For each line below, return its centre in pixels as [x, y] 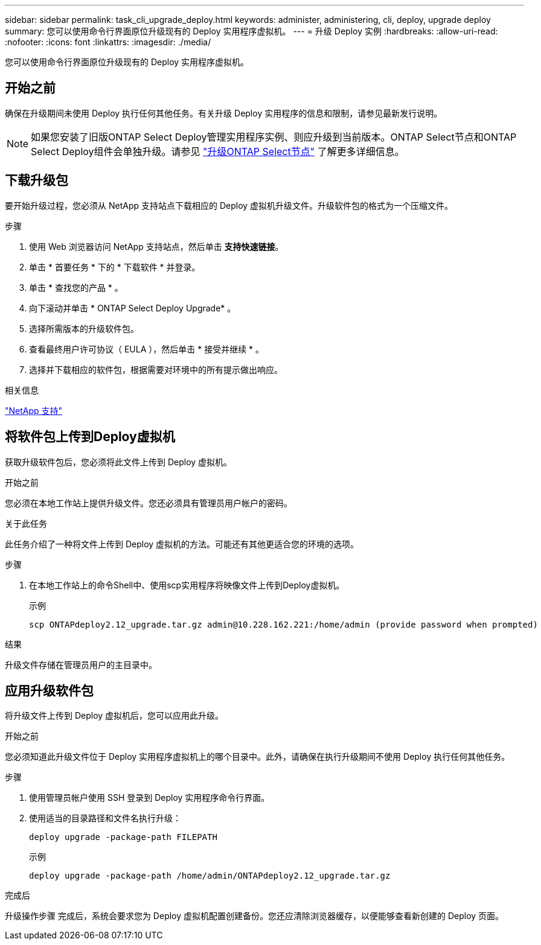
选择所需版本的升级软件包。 [84, 328]
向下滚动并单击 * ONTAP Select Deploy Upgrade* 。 [133, 308]
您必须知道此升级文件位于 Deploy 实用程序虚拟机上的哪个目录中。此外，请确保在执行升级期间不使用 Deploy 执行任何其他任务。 [258, 757]
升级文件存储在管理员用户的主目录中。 [81, 664]
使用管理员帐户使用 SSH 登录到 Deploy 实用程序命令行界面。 [149, 798]
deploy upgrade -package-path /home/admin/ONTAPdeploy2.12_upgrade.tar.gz [210, 876]
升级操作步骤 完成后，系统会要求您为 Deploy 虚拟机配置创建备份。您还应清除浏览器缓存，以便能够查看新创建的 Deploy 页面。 [254, 916]
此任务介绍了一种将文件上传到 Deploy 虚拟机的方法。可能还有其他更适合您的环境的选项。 [182, 544]
